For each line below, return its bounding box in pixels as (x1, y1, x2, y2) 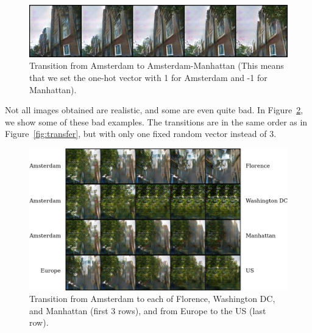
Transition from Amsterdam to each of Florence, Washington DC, (29, 292, 275, 305)
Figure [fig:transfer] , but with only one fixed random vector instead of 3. (5, 127, 277, 140)
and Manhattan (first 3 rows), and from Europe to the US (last (29, 304, 266, 317)
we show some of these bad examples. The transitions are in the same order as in (5, 115, 308, 128)
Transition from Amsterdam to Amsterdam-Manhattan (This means (29, 59, 284, 72)
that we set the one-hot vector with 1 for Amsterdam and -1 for (29, 71, 268, 84)
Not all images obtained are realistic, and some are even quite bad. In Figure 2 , (5, 103, 303, 116)
